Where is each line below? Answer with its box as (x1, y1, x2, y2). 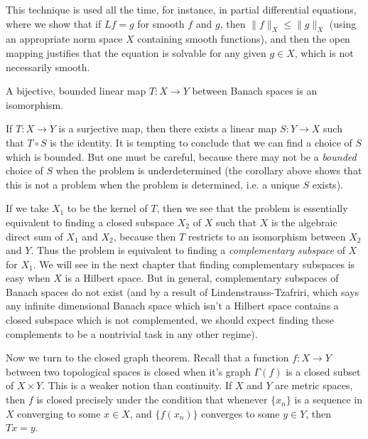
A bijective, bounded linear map (6, 83, 146, 98)
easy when (6, 270, 50, 285)
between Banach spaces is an (192, 83, 318, 98)
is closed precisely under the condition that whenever (36, 392, 268, 407)
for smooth (137, 16, 185, 31)
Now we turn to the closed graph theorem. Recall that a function (6, 350, 289, 365)
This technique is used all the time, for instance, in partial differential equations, (6, 2, 357, 16)
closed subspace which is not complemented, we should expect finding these (6, 312, 335, 327)
